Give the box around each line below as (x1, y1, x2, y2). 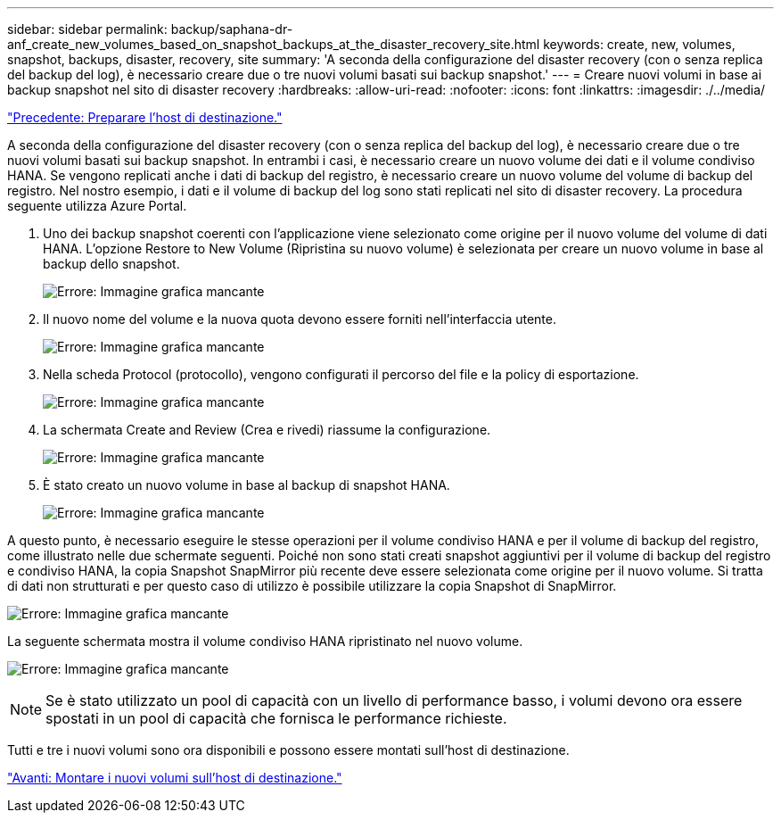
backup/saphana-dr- (170, 21, 293, 37)
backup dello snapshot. (43, 256, 180, 271)
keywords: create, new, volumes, (543, 37, 736, 52)
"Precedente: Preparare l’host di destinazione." (7, 110, 283, 125)
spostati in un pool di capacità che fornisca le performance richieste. (45, 709, 507, 727)
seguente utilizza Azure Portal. (7, 198, 187, 213)
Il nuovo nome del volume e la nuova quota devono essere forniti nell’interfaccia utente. (43, 311, 556, 327)
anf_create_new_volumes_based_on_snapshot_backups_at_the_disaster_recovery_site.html (7, 37, 540, 52)
